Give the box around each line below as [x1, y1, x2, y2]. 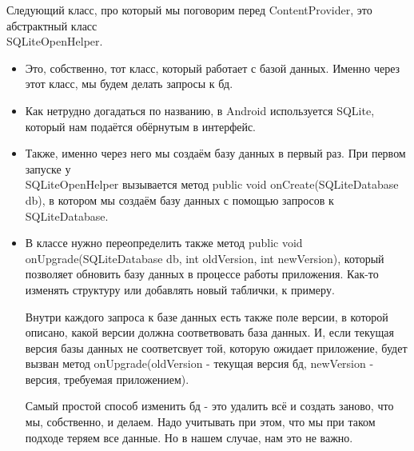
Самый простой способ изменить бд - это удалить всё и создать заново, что [25, 397, 394, 414]
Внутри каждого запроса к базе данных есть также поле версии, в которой [25, 308, 388, 325]
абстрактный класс [6, 17, 98, 34]
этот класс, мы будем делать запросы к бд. [25, 75, 233, 92]
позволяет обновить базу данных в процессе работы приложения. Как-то [25, 265, 379, 282]
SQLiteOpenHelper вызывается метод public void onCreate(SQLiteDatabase [25, 176, 399, 193]
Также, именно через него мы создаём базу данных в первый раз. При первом [25, 145, 406, 162]
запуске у [25, 160, 71, 177]
